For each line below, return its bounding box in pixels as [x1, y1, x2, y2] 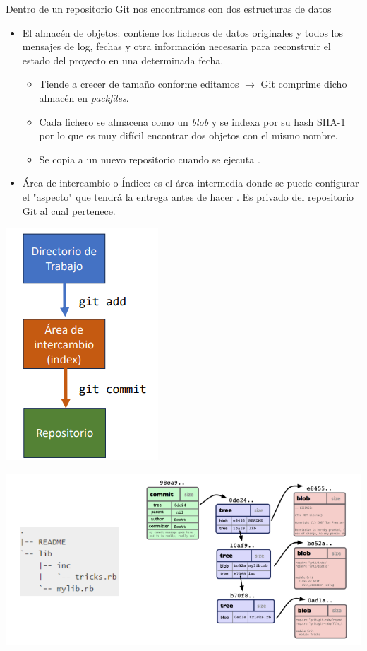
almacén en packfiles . [39, 90, 129, 105]
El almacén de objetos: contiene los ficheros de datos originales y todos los [22, 25, 344, 40]
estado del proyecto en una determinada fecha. [22, 52, 224, 67]
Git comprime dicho [260, 76, 347, 91]
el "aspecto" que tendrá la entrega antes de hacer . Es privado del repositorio [22, 189, 354, 204]
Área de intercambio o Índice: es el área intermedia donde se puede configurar [22, 175, 359, 190]
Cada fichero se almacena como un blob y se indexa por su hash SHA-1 [39, 114, 346, 129]
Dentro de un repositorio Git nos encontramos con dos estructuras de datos [6, 1, 332, 16]
